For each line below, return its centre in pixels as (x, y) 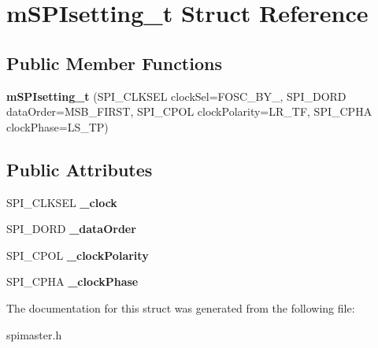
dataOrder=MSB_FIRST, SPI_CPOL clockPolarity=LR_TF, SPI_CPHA (189, 111)
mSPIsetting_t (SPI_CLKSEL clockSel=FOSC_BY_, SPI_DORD (176, 96)
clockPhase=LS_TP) (57, 126)
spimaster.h (34, 334)
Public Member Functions (114, 63)
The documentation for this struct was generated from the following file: (181, 307)
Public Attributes (80, 169)
